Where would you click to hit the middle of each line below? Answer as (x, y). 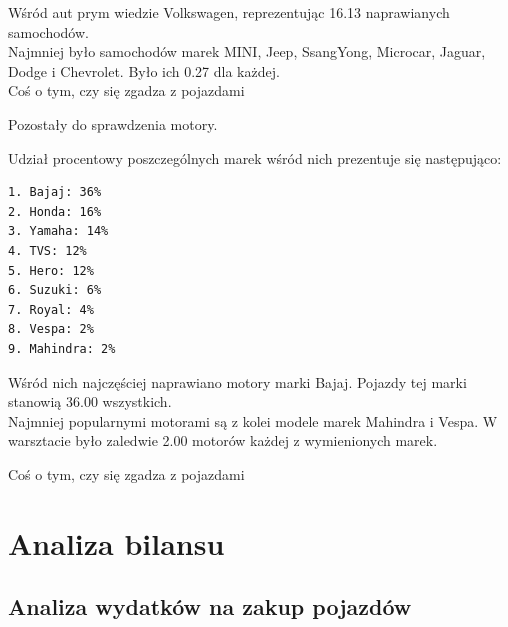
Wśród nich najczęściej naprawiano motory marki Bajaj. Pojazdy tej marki (237, 381)
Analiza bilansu (116, 542)
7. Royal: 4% (51, 309)
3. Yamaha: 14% (58, 231)
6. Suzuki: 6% (55, 290)
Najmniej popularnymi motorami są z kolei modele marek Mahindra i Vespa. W (253, 420)
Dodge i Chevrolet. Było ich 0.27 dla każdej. (144, 70)
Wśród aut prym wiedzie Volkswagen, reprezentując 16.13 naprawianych (229, 12)
